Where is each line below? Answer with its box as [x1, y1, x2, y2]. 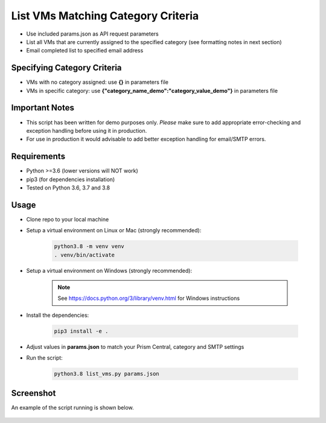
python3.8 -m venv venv [54, 243, 125, 250]
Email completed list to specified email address [26, 47, 144, 54]
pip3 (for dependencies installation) [26, 176, 115, 183]
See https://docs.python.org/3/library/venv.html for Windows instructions [57, 294, 240, 302]
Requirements [11, 151, 66, 162]
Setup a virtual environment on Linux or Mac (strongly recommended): [26, 227, 202, 234]
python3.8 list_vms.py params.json [54, 371, 159, 377]
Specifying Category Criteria [11, 63, 122, 73]
